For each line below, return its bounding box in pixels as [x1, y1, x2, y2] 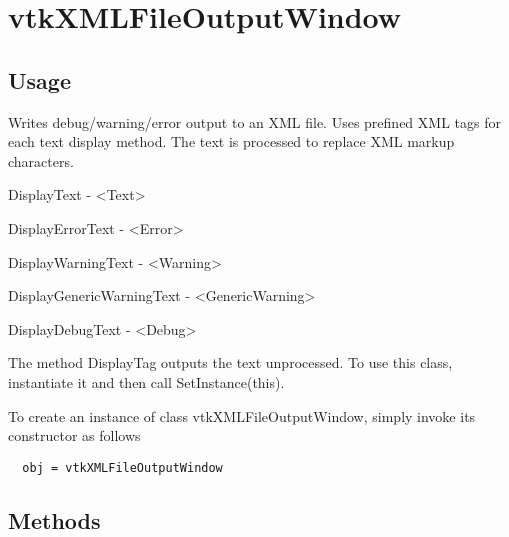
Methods [8, 504, 101, 535]
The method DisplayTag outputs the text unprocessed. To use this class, [8, 352, 453, 373]
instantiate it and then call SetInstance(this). [8, 371, 285, 392]
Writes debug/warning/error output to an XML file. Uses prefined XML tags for [8, 111, 501, 132]
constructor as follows [8, 425, 141, 446]
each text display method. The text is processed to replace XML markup [8, 131, 455, 152]
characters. [8, 150, 74, 171]
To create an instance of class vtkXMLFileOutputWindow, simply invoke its [8, 405, 476, 426]
